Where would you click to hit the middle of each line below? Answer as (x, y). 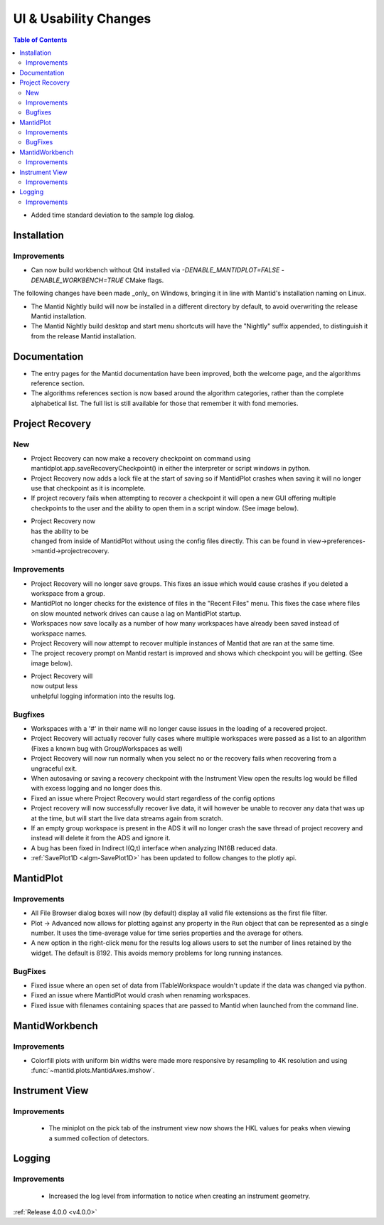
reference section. (58, 383)
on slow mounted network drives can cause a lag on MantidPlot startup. (136, 613)
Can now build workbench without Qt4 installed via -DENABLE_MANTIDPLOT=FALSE (155, 270)
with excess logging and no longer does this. (97, 788)
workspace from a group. (68, 593)
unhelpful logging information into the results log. (103, 696)
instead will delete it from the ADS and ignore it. (101, 838)
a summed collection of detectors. (99, 1138)
